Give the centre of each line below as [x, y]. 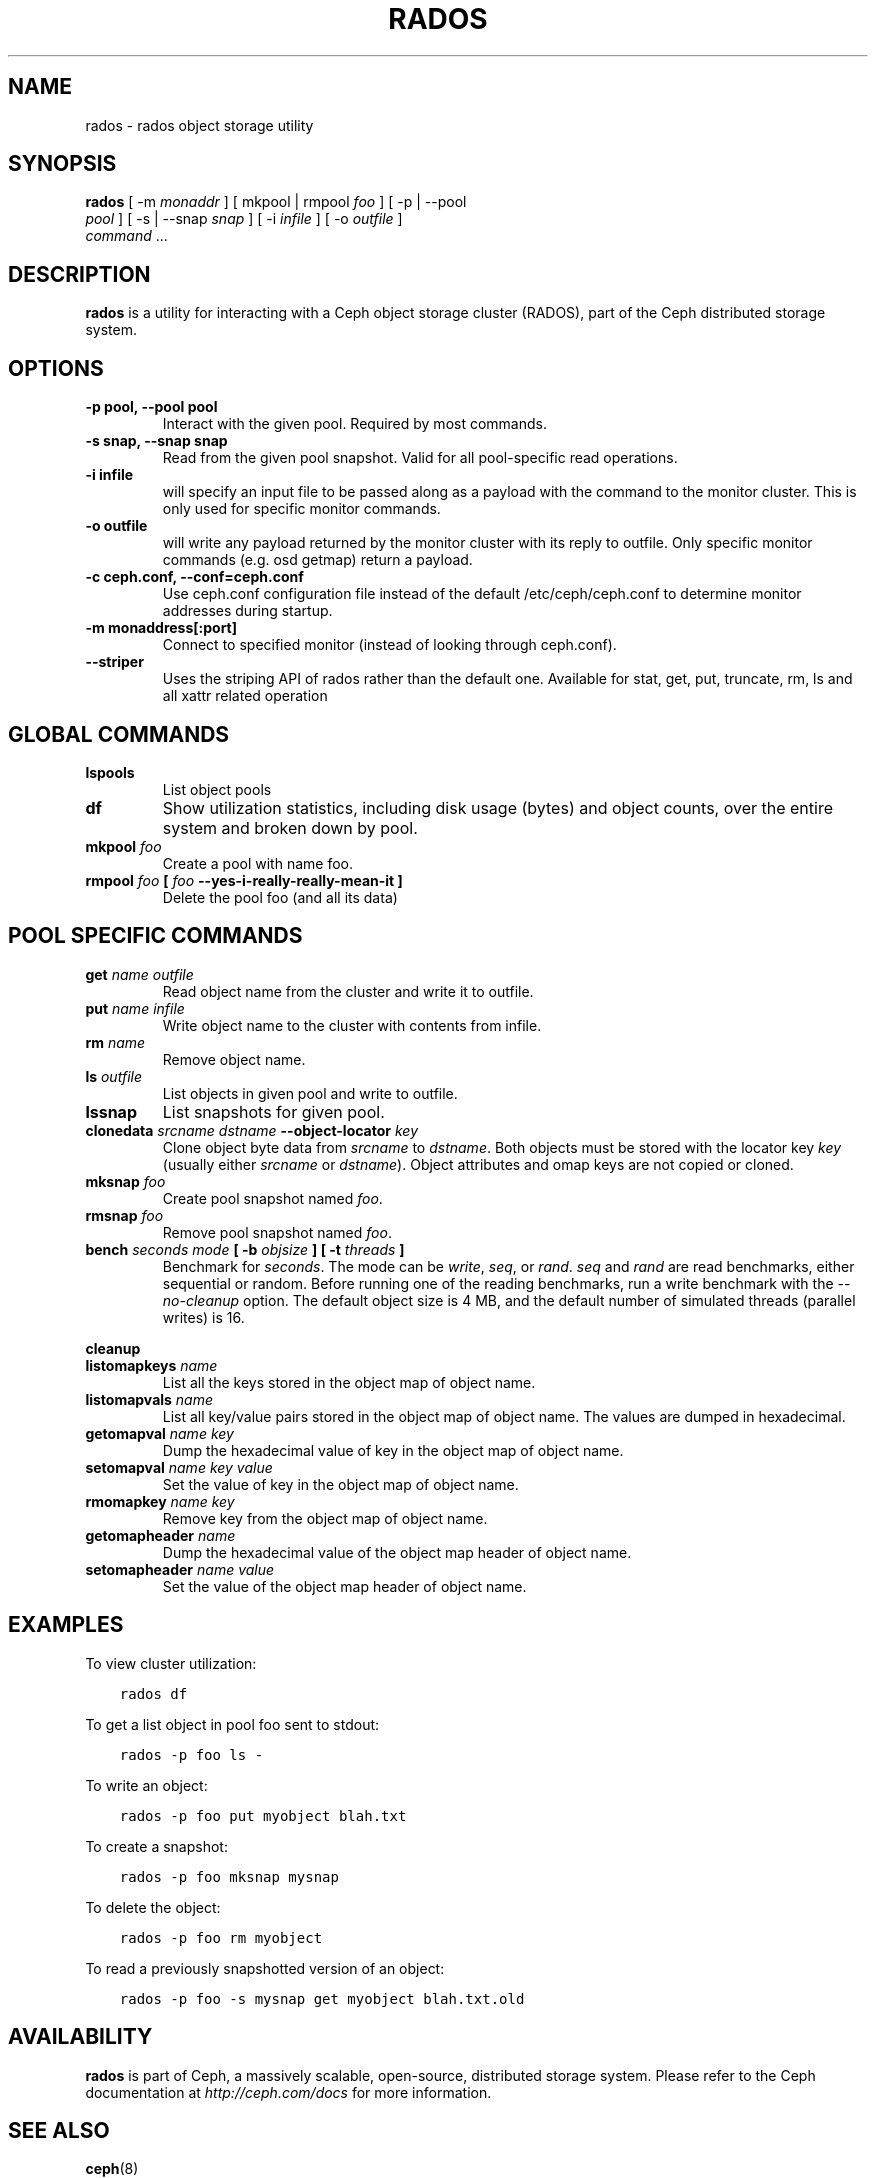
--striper [114, 662]
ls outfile [113, 1076]
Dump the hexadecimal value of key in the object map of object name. [393, 1450]
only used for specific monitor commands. [301, 509]
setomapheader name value [180, 1569]
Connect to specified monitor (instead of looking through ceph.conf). [389, 645]
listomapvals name [149, 1399]
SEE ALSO [59, 2130]
